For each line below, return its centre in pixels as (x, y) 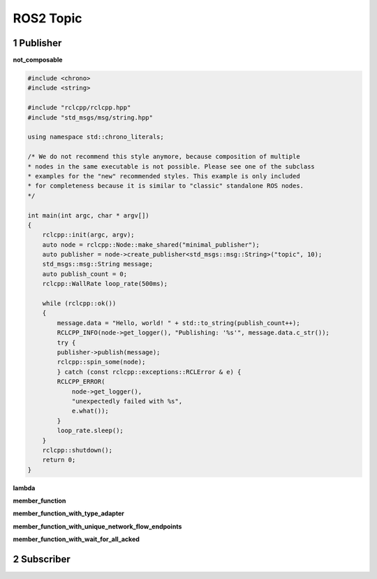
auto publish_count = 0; (85, 274)
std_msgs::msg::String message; (98, 264)
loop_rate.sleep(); (90, 431)
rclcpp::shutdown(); (77, 450)
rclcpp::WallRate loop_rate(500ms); (105, 284)
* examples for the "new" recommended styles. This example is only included (164, 176)
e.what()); (90, 411)
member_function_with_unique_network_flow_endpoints (97, 526)
